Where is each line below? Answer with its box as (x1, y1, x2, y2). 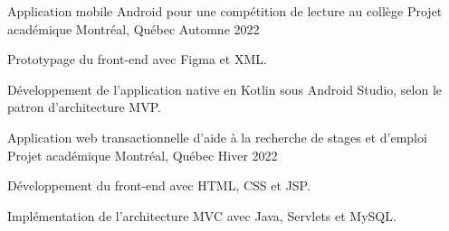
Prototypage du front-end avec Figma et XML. (7, 50, 267, 69)
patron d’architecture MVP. (7, 97, 161, 116)
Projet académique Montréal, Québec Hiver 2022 (7, 145, 278, 164)
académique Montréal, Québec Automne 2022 (7, 19, 260, 38)
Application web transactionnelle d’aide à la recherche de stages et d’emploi (7, 127, 427, 146)
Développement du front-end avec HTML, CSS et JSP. (7, 176, 310, 195)
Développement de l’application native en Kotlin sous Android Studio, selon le (7, 79, 443, 98)
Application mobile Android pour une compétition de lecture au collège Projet (7, 2, 443, 20)
